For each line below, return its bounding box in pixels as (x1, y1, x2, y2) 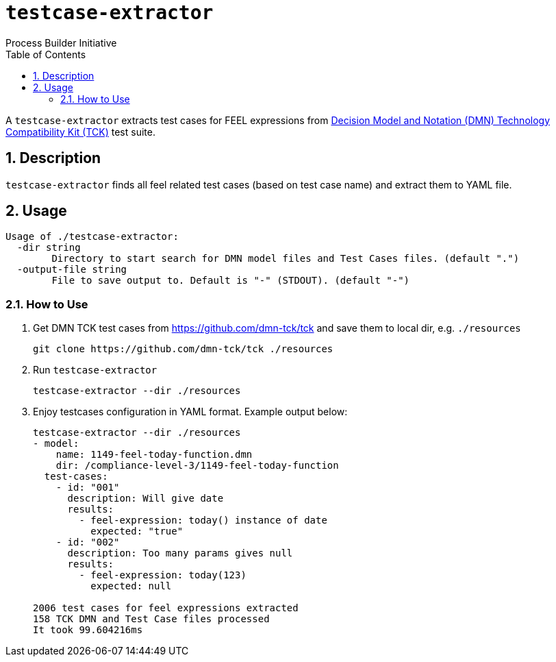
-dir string (16, 242, 81, 254)
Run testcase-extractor (33, 364, 157, 376)
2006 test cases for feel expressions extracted (33, 602, 299, 614)
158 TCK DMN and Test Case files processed (33, 613, 270, 625)
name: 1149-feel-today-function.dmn (55, 449, 253, 461)
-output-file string (16, 264, 127, 275)
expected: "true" (90, 526, 184, 537)
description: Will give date (67, 493, 224, 504)
